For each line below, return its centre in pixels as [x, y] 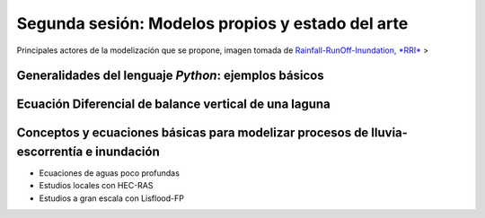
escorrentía [50, 151]
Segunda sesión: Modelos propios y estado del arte [212, 23]
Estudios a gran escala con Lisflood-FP [111, 198]
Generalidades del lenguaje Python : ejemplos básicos [170, 76]
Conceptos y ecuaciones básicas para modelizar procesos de [193, 133]
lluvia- [390, 133]
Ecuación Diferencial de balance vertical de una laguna [174, 105]
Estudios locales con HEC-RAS [96, 186]
